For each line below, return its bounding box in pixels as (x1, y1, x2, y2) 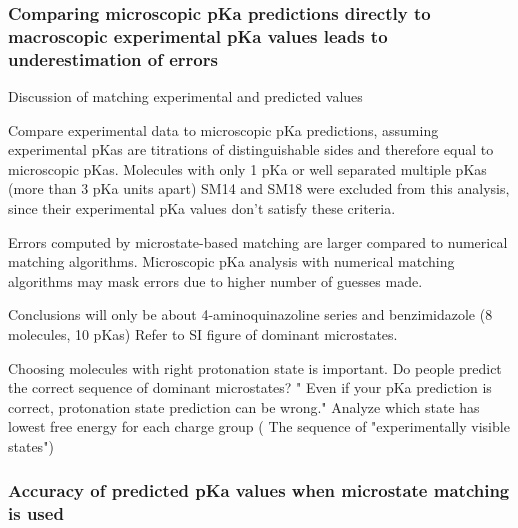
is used (8, 501, 64, 526)
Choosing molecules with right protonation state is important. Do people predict (8, 357, 502, 378)
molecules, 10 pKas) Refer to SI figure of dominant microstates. (8, 324, 398, 344)
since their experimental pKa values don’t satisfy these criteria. (8, 198, 396, 219)
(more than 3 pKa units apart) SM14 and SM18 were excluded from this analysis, (8, 178, 510, 199)
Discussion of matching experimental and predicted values (8, 86, 363, 107)
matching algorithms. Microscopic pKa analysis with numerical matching (8, 251, 455, 272)
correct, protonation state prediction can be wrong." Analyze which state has (8, 396, 480, 417)
